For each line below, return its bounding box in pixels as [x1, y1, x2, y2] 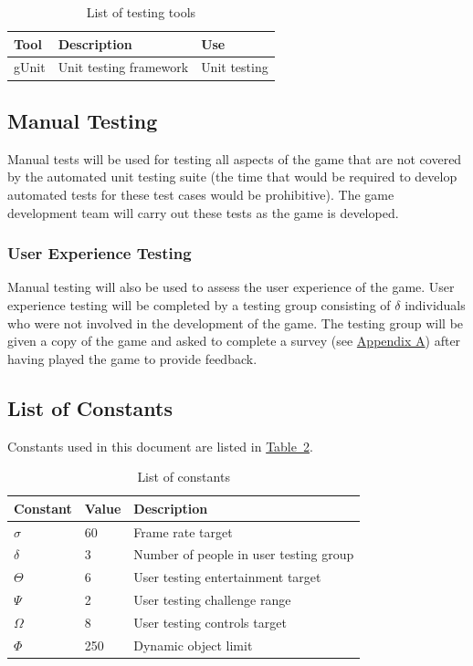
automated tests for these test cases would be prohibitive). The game [7, 184, 394, 203]
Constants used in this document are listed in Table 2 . [7, 436, 313, 455]
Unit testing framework [58, 57, 189, 77]
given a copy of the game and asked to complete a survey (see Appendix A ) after [7, 331, 461, 350]
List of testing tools [86, 3, 196, 21]
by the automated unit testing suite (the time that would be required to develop [7, 167, 457, 186]
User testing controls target [133, 612, 287, 631]
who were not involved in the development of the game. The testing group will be [7, 313, 464, 332]
